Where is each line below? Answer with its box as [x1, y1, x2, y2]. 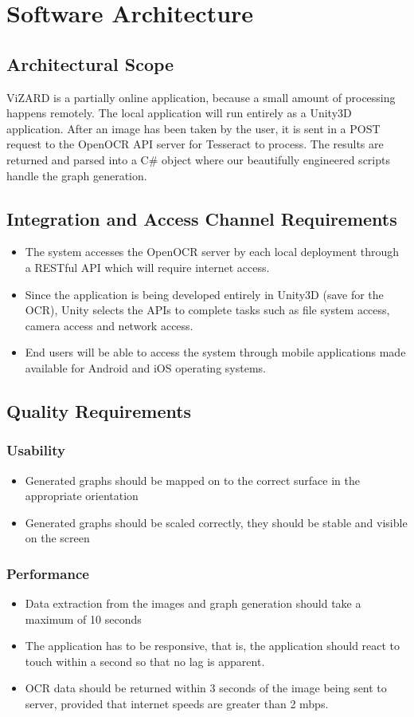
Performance [6, 563, 89, 583]
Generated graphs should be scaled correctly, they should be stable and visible [25, 514, 408, 530]
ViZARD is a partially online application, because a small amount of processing [6, 89, 396, 105]
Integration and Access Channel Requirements [6, 206, 397, 230]
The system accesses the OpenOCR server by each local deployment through [25, 243, 400, 260]
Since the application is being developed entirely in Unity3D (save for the [25, 286, 384, 302]
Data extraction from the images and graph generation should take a [25, 595, 361, 612]
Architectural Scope [6, 51, 174, 76]
